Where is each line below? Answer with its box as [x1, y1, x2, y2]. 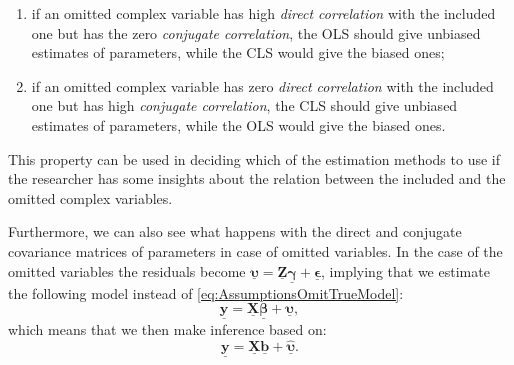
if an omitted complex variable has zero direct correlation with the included [31, 75, 494, 96]
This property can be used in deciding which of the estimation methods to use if [8, 148, 501, 169]
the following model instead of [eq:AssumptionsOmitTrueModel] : [8, 282, 404, 303]
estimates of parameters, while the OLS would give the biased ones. [31, 114, 446, 135]
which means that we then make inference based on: [8, 318, 327, 339]
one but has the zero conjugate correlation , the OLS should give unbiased [31, 22, 481, 43]
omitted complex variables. [8, 187, 173, 208]
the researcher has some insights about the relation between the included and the [8, 168, 506, 189]
